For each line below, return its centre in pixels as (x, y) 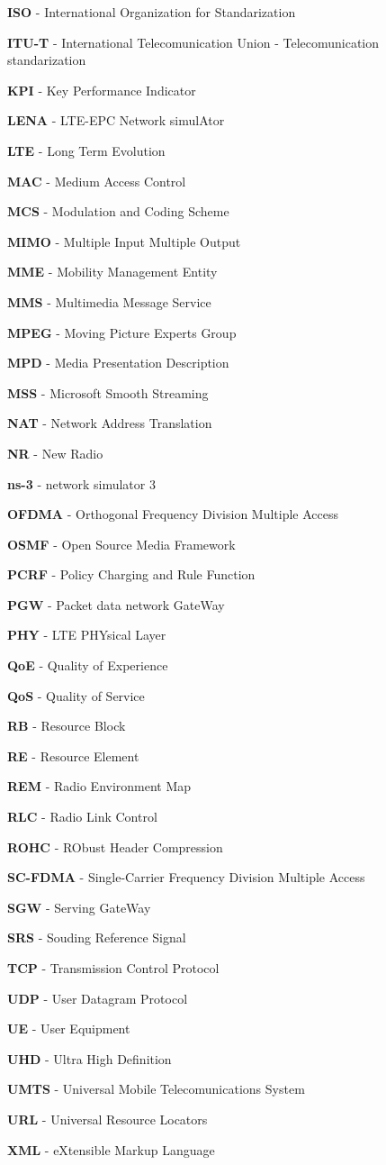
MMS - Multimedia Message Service (109, 301)
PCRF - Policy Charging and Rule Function (131, 574)
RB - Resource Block (67, 726)
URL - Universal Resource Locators (108, 1119)
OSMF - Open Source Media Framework (121, 544)
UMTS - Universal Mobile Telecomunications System (156, 1089)
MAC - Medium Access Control (97, 181)
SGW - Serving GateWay (79, 907)
